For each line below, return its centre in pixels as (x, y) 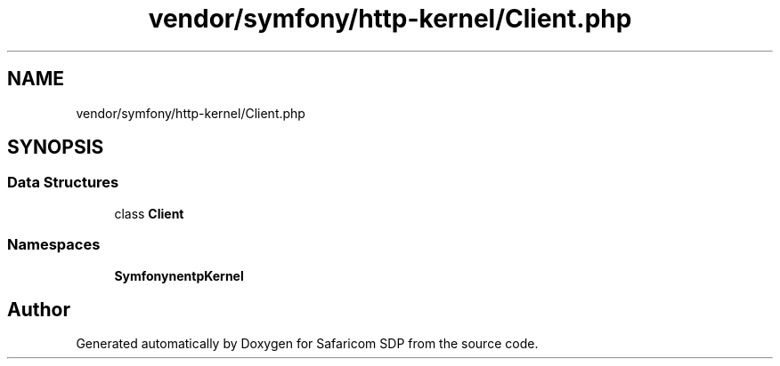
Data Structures (63, 183)
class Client (149, 213)
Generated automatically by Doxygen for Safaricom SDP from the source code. (307, 344)
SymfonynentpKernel (179, 275)
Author (39, 309)
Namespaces (54, 245)
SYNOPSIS (56, 147)
